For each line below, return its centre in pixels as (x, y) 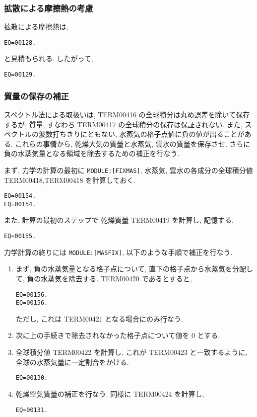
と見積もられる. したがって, (49, 58)
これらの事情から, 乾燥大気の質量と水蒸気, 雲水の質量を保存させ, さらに (133, 143)
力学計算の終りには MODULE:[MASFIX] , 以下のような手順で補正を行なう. (118, 252)
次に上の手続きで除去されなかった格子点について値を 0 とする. (118, 335)
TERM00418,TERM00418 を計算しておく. (70, 180)
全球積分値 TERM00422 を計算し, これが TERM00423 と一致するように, (131, 352)
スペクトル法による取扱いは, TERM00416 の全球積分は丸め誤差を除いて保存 (127, 114)
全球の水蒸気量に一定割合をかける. (72, 362)
